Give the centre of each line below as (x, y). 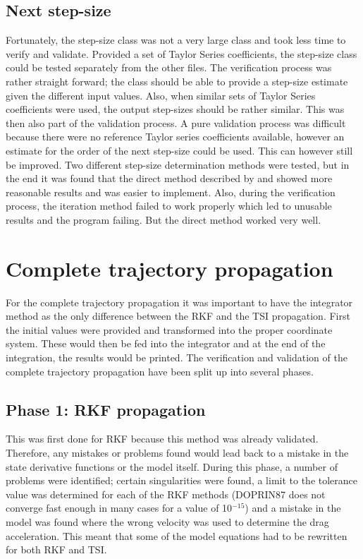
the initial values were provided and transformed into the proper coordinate (169, 329)
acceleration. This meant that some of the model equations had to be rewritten (177, 535)
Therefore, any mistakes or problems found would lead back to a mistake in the (177, 452)
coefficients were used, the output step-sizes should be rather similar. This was (175, 109)
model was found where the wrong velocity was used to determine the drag (167, 521)
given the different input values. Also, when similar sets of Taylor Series (161, 95)
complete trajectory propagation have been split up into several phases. (160, 371)
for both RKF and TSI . (56, 549)
